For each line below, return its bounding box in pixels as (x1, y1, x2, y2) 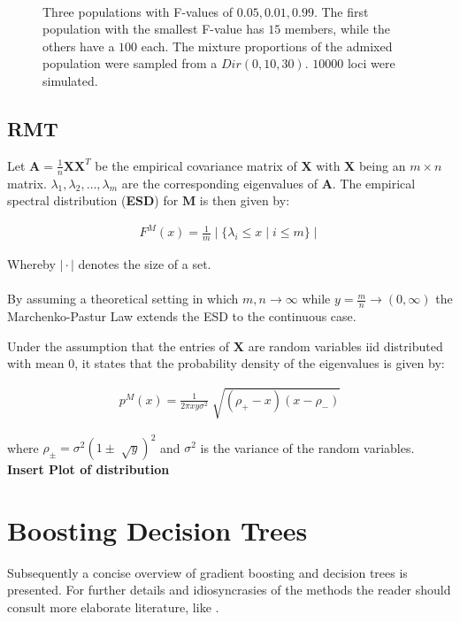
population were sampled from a (42, 54, 218, 73)
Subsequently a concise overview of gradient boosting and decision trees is (7, 563, 408, 581)
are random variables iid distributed (248, 336, 443, 355)
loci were (347, 54, 395, 73)
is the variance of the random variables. (200, 438, 415, 457)
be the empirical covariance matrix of (95, 156, 297, 174)
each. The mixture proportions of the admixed (141, 36, 393, 55)
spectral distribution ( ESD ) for (7, 191, 179, 210)
